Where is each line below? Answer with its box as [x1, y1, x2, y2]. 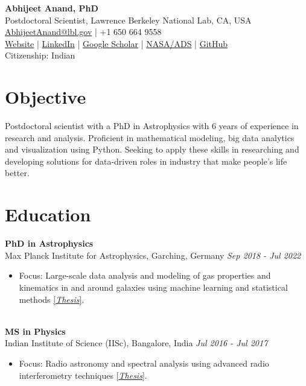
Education [5, 202, 91, 227]
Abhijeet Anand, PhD [5, 2, 98, 14]
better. [5, 166, 30, 179]
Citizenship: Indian [5, 49, 75, 62]
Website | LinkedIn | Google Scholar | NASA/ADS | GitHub [5, 37, 228, 49]
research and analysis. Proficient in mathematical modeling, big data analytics [5, 131, 295, 144]
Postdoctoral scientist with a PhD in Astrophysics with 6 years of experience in [5, 119, 299, 132]
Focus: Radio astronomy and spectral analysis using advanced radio [19, 356, 269, 369]
